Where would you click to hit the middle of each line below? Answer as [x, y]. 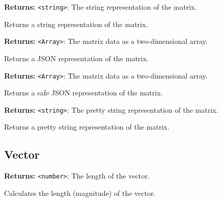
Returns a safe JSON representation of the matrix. [83, 93]
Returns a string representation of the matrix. [76, 24]
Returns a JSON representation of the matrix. [76, 58]
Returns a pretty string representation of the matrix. [87, 127]
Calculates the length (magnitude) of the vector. [80, 193]
